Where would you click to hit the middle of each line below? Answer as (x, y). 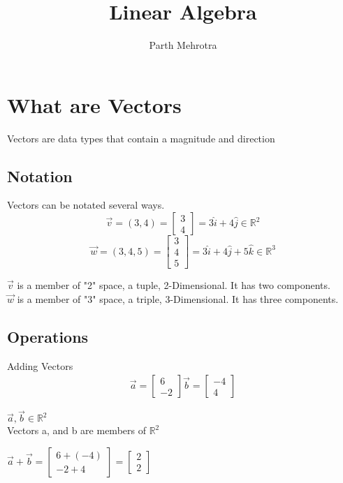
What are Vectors (94, 104)
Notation (40, 176)
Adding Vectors (40, 365)
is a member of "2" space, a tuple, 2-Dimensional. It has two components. (174, 285)
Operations (48, 336)
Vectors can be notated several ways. (86, 205)
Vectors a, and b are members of (76, 430)
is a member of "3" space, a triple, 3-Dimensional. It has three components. (178, 298)
